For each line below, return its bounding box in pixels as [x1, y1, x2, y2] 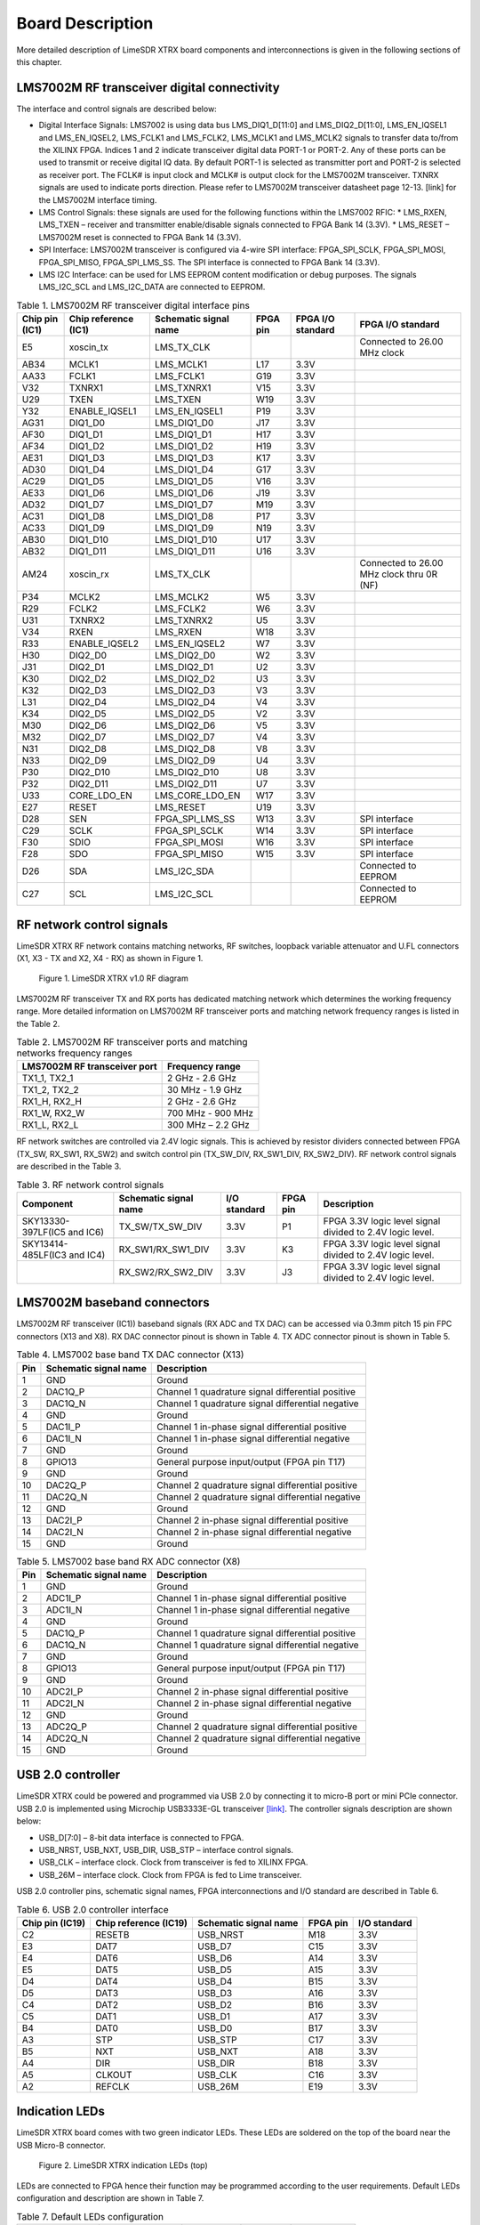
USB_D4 [196, 1975, 233, 1987]
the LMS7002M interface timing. [38, 194, 157, 205]
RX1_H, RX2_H [21, 1096, 82, 1108]
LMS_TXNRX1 [154, 382, 212, 394]
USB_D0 [196, 2021, 233, 2034]
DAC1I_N [45, 1432, 82, 1444]
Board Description [16, 13, 154, 33]
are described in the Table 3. [16, 1161, 122, 1172]
